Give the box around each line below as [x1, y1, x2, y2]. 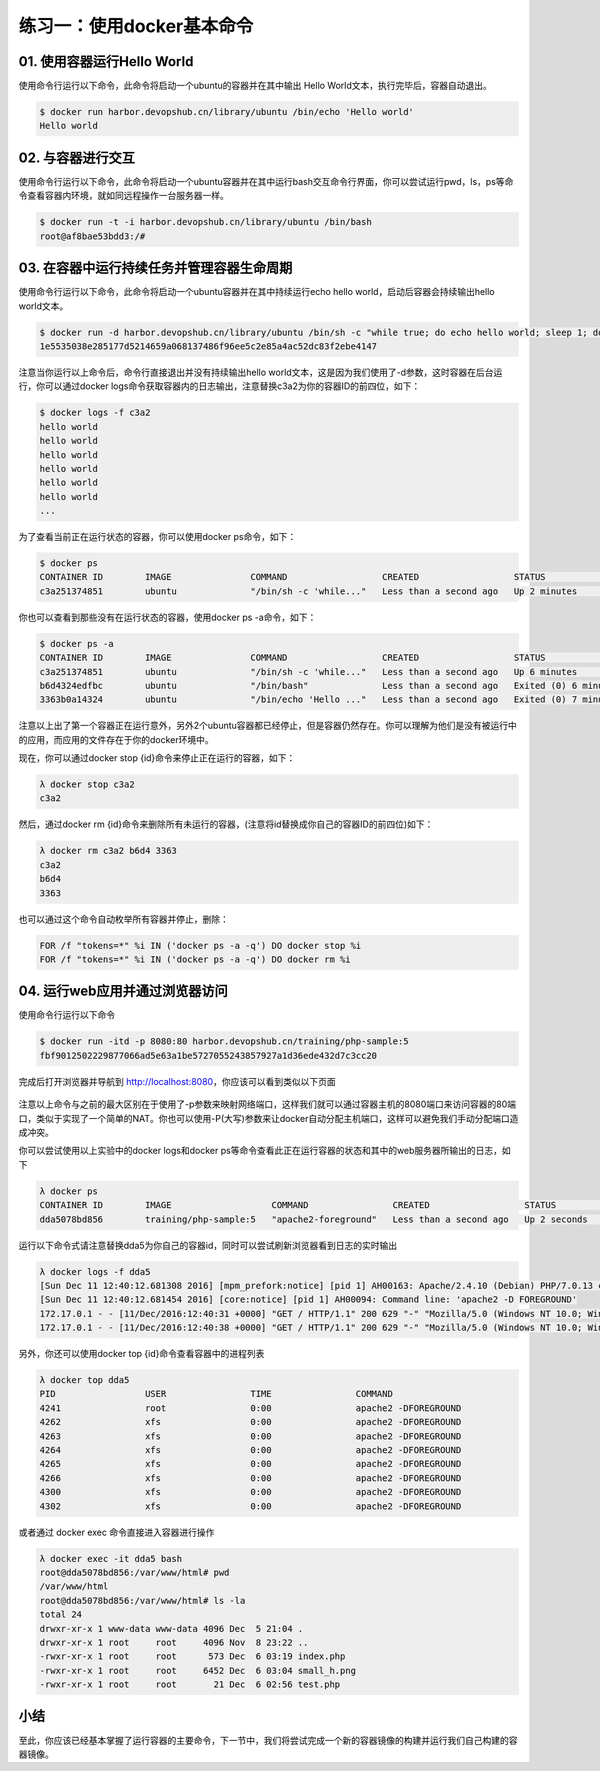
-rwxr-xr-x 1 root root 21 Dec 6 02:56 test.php [39, 1679, 341, 1690]
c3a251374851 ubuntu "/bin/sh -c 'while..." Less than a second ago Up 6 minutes [39, 666, 578, 677]
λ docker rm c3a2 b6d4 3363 [39, 845, 177, 857]
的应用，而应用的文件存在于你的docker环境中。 [18, 733, 214, 745]
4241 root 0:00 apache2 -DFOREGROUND [39, 1402, 462, 1414]
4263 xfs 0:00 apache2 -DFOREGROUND [39, 1430, 462, 1442]
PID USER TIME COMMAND [39, 1388, 394, 1400]
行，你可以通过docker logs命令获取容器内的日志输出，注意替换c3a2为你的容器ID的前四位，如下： [18, 380, 421, 392]
